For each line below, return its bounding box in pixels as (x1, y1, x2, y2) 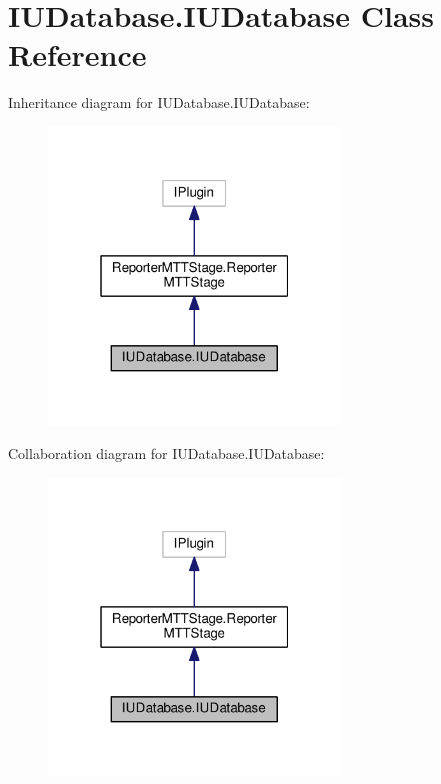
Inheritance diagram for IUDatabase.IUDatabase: (8, 92, 310, 113)
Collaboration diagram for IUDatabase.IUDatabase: (8, 442, 325, 463)
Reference (8, 34, 147, 75)
